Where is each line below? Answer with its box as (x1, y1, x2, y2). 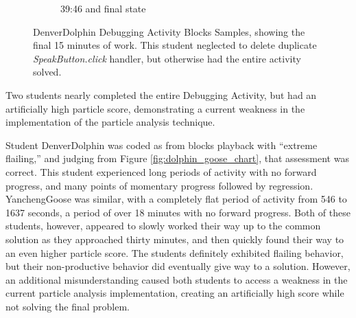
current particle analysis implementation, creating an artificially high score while (5, 286, 344, 300)
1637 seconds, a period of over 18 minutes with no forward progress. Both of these (5, 205, 351, 219)
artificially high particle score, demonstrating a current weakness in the (5, 101, 305, 115)
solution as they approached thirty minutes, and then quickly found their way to (5, 231, 344, 246)
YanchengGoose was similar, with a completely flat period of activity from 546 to (5, 192, 347, 206)
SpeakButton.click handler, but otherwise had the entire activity (33, 51, 301, 65)
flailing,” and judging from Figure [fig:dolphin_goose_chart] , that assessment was (5, 151, 349, 166)
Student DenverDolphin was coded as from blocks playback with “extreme (5, 137, 318, 152)
